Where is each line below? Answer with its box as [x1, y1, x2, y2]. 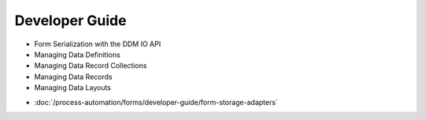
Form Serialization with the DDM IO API [34, 39, 161, 49]
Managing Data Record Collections [34, 61, 147, 71]
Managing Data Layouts [34, 83, 112, 93]
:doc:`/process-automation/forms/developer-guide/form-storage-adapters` [34, 97, 279, 107]
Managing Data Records [34, 71, 113, 82]
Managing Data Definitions [34, 49, 121, 59]
